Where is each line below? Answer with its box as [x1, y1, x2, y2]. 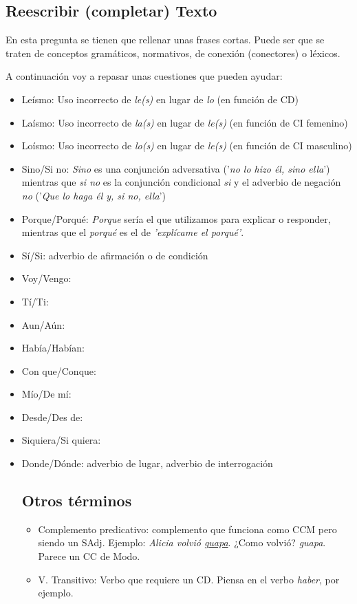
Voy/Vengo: [21, 271, 72, 285]
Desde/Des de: [21, 409, 83, 424]
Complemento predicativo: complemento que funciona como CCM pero [38, 521, 337, 536]
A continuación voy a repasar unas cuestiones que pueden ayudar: [6, 69, 283, 83]
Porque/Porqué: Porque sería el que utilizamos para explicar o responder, [21, 211, 331, 226]
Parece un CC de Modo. [38, 549, 140, 563]
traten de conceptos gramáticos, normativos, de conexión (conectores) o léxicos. [6, 45, 340, 60]
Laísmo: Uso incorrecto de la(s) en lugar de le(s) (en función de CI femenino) [21, 115, 348, 129]
